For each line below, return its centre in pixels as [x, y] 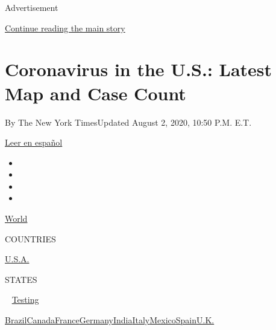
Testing [25, 299]
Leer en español [34, 142]
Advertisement [32, 7]
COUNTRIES [30, 238]
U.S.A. [17, 259]
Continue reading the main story [65, 27]
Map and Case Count [96, 93]
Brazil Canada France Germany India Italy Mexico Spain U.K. [110, 320]
